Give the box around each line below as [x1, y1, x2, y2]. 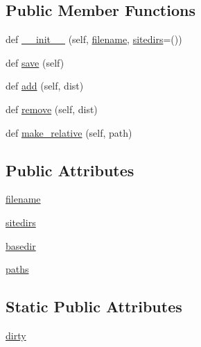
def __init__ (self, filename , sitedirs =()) [6, 32, 182, 46]
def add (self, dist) [6, 78, 84, 93]
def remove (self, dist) [6, 101, 98, 116]
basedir [6, 238, 36, 253]
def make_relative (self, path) [6, 125, 132, 139]
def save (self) [6, 55, 64, 69]
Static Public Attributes [6, 296, 182, 317]
